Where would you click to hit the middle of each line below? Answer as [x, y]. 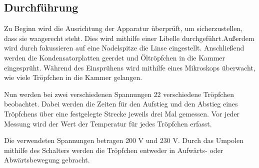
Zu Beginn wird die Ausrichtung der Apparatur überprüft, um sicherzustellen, [123, 28]
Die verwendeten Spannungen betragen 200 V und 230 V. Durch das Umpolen [124, 140]
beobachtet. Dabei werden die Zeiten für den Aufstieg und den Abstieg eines [121, 104]
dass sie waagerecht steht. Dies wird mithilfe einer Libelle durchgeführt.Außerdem [129, 38]
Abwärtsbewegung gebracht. [47, 160]
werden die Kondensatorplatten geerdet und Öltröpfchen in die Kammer [115, 57]
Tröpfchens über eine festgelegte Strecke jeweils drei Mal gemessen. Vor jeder [122, 113]
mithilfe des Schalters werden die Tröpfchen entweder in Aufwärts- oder [114, 150]
